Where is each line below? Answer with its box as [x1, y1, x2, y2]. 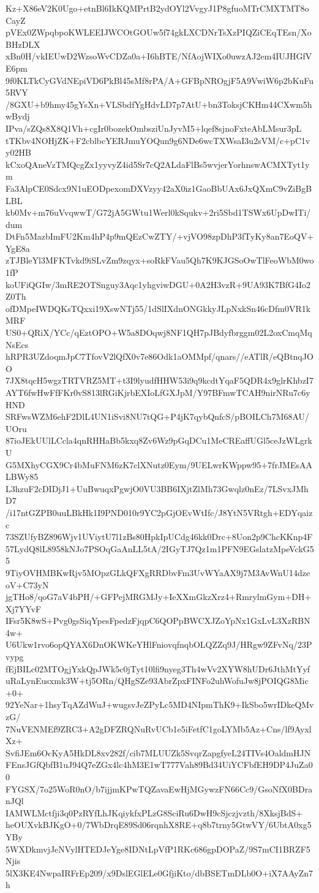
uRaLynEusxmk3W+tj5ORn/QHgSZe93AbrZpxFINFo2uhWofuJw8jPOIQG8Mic [6, 674, 309, 687]
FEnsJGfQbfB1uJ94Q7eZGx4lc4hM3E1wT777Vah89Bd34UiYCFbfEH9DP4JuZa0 [6, 758, 313, 771]
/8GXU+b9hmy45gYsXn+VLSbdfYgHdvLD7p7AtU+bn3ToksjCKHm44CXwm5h [6, 97, 312, 110]
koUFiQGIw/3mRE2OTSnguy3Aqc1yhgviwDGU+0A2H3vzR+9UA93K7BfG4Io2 [6, 278, 311, 291]
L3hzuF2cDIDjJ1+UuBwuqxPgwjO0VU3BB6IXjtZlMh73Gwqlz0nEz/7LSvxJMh [6, 482, 309, 495]
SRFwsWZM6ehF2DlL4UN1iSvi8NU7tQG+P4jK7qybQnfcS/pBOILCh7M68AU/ [6, 410, 310, 423]
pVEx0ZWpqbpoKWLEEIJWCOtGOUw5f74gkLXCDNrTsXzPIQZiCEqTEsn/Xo [6, 26, 312, 39]
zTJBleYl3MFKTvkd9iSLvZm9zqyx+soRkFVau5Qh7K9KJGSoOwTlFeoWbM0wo [6, 254, 314, 267]
